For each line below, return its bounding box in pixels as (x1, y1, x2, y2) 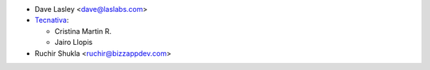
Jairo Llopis (54, 38, 93, 47)
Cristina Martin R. (54, 26, 111, 35)
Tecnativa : (34, 16, 69, 25)
